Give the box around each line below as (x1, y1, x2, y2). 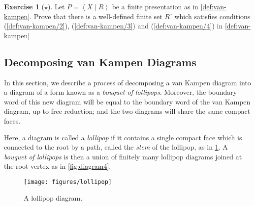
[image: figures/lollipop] (24, 178, 112, 185)
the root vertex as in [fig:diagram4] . (4, 161, 111, 171)
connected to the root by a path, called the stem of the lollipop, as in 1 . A (4, 142, 228, 152)
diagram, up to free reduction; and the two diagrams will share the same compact (4, 106, 251, 116)
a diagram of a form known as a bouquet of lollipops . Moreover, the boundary (4, 87, 237, 97)
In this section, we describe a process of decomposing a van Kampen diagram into (4, 77, 251, 87)
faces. (4, 115, 21, 126)
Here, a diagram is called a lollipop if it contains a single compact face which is (4, 132, 242, 142)
